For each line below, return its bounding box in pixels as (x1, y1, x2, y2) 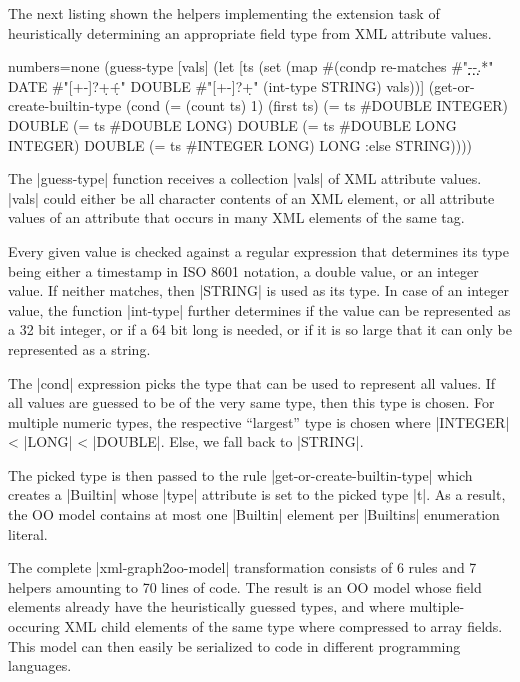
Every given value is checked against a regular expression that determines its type (8, 240, 509, 261)
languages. (8, 655, 72, 676)
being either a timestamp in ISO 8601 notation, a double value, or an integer (8, 260, 479, 281)
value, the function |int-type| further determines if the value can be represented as (8, 299, 511, 320)
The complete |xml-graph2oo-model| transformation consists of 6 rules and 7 (8, 557, 477, 578)
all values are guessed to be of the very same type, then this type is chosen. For (8, 392, 495, 413)
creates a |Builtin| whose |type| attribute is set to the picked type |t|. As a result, (8, 484, 506, 505)
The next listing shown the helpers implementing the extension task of (8, 3, 440, 23)
